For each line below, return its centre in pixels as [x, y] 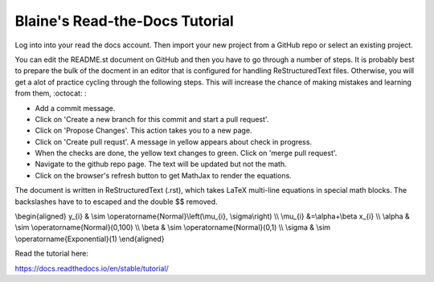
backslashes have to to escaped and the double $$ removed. [116, 202]
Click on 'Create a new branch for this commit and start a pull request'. [152, 119]
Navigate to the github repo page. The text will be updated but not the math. [161, 164]
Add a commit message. [75, 108]
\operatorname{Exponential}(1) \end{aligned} [90, 239]
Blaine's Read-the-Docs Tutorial [124, 21]
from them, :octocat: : [51, 93]
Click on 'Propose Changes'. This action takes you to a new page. [143, 131]
